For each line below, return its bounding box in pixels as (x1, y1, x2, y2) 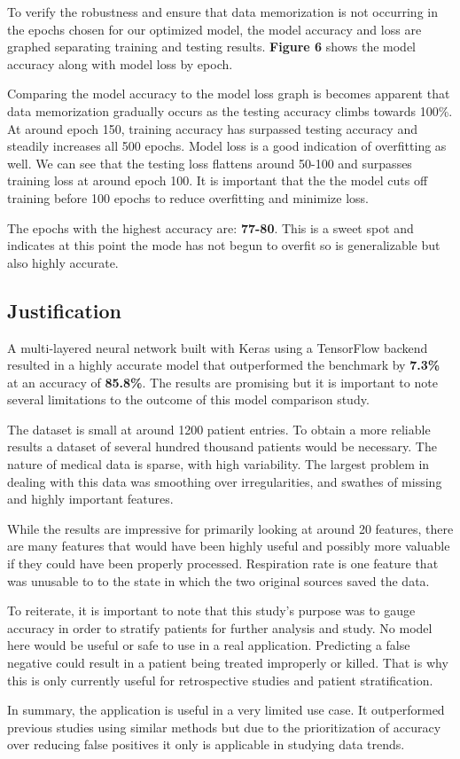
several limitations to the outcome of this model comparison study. (7, 390, 370, 409)
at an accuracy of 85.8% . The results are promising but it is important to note (7, 372, 438, 391)
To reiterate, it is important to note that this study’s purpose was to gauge (7, 601, 416, 620)
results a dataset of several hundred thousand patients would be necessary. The (7, 437, 437, 456)
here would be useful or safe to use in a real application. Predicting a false (7, 636, 410, 654)
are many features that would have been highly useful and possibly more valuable (7, 536, 450, 555)
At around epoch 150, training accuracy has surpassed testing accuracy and (7, 119, 417, 137)
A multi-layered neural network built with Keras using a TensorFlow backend (7, 338, 428, 356)
